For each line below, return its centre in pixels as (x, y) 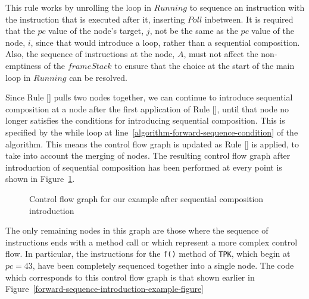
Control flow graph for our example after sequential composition (146, 198)
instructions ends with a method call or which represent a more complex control (152, 242)
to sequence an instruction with (247, 7)
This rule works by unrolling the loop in (78, 7)
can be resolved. (98, 77)
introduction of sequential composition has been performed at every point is (144, 167)
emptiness (24, 65)
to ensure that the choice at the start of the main (205, 65)
